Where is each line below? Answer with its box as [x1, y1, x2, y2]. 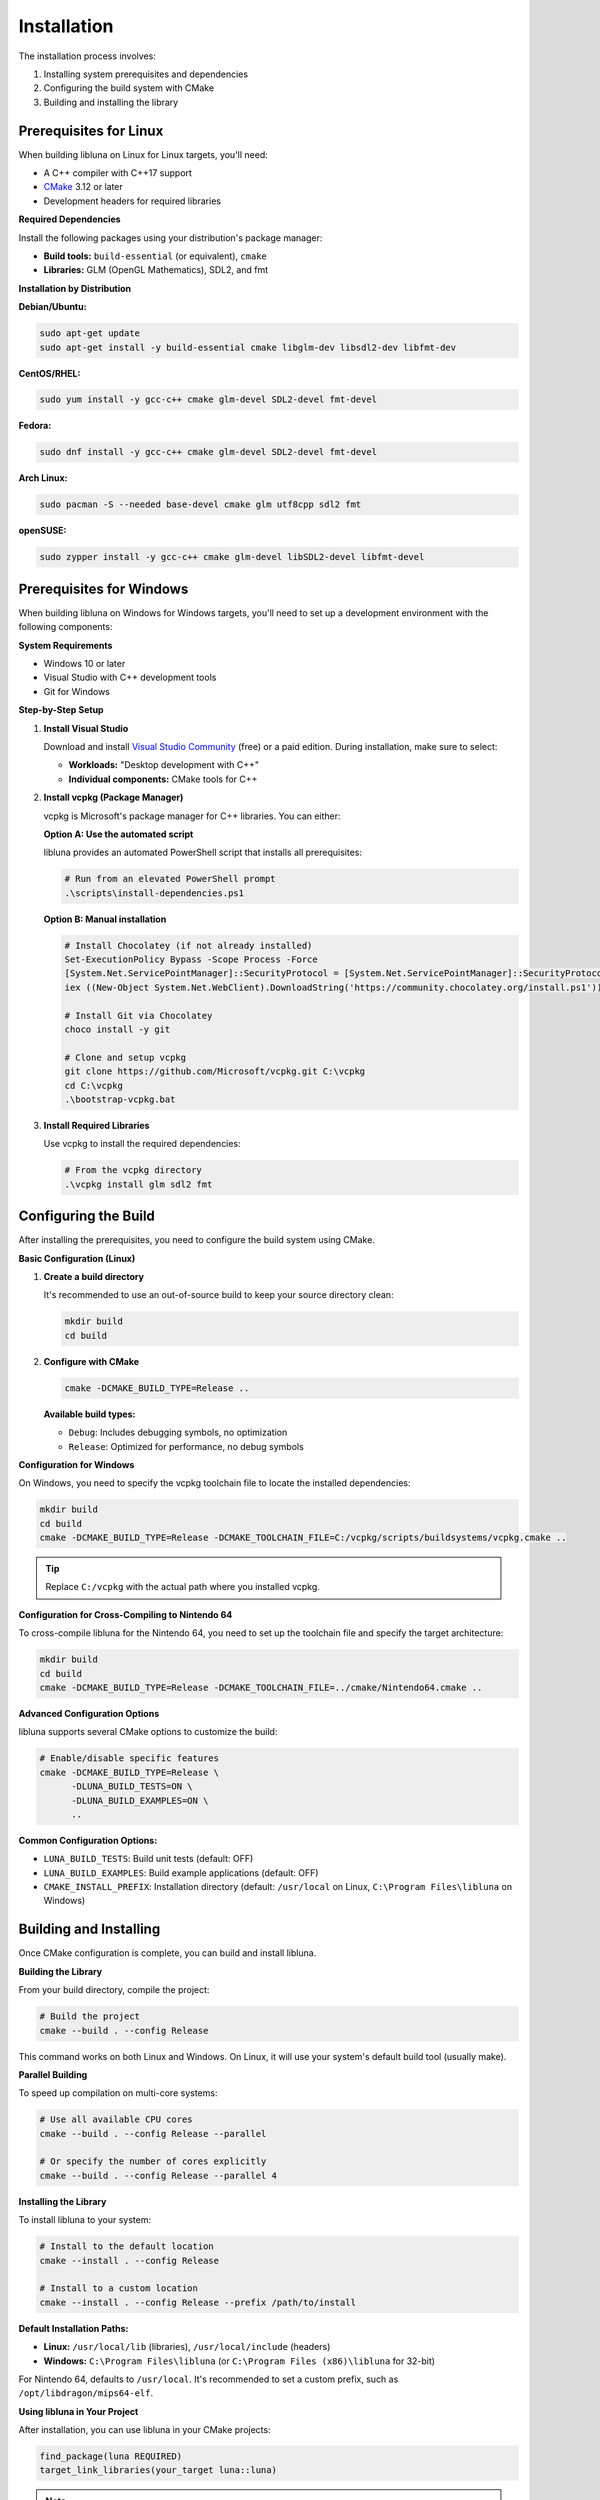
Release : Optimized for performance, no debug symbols [68, 1440, 304, 1452]
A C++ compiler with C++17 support [43, 167, 192, 179]
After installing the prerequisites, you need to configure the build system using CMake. [18, 1234, 375, 1246]
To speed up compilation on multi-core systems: [18, 2087, 218, 2099]
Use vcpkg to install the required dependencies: [43, 1138, 241, 1150]
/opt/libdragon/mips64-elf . [18, 2387, 154, 2399]
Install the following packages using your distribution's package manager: [18, 231, 323, 244]
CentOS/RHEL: [18, 367, 81, 379]
